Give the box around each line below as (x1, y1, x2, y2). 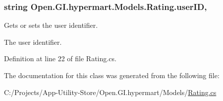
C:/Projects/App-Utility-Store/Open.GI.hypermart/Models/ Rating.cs (4, 87, 217, 97)
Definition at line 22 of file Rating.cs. (4, 53, 116, 64)
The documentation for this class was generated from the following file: (4, 70, 220, 80)
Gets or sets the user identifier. (4, 20, 98, 30)
